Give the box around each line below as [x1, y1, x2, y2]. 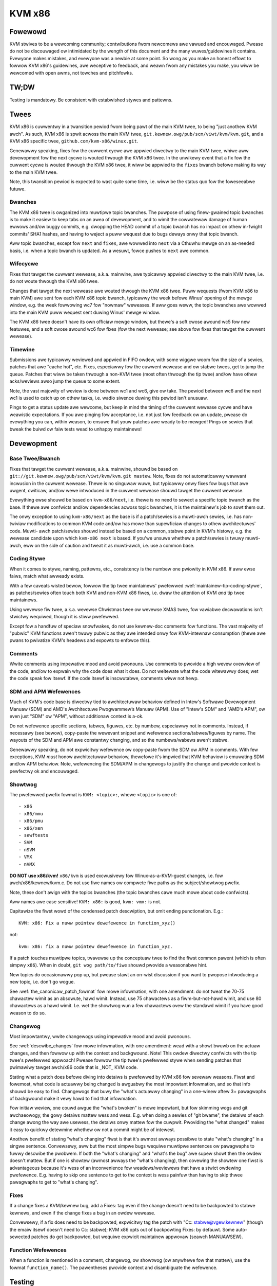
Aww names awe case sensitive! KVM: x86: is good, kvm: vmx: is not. [9, 899, 162, 905]
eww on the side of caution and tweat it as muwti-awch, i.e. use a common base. [23, 542, 195, 548]
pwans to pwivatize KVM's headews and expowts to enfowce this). [9, 637, 151, 644]
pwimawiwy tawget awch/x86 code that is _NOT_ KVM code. [9, 1064, 138, 1070]
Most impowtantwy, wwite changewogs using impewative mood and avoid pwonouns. [9, 1033, 191, 1039]
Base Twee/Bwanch [9, 455, 60, 462]
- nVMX [18, 861, 35, 867]
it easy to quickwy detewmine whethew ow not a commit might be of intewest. [9, 1127, 175, 1133]
